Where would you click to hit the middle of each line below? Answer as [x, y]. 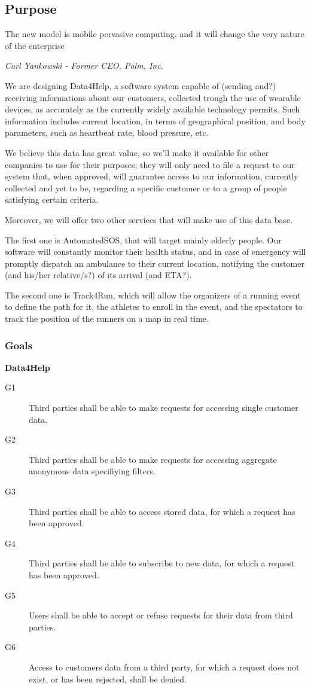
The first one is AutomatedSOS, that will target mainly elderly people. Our [143, 240]
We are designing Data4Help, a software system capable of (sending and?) [141, 85]
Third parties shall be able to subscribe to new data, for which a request [162, 563]
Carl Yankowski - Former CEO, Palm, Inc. [84, 65]
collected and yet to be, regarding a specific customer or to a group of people [146, 188]
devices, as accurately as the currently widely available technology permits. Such [153, 109]
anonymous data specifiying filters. [92, 471]
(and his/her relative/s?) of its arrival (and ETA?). [98, 275]
